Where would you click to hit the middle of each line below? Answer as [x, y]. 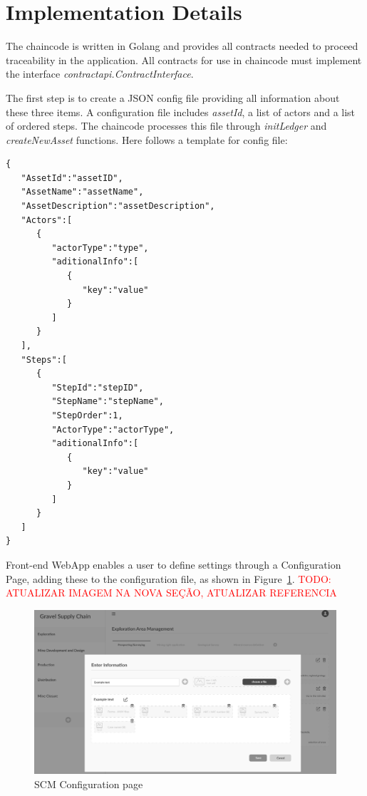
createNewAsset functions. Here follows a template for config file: [147, 139]
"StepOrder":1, [87, 415]
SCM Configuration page [89, 784]
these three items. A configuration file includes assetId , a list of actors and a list [181, 112]
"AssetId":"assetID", [72, 178]
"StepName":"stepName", [108, 402]
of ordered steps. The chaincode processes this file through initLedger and [166, 126]
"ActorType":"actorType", [113, 429]
